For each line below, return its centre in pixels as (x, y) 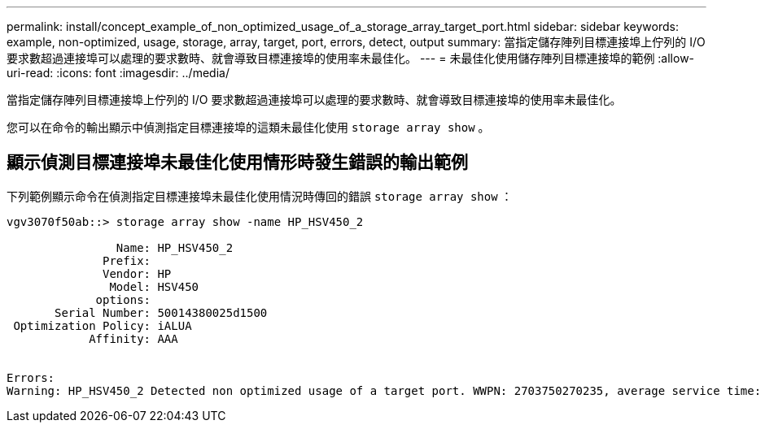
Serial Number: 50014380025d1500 (161, 312)
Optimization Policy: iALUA (103, 325)
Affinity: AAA (133, 338)
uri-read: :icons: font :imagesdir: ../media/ (118, 73)
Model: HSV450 (154, 286)
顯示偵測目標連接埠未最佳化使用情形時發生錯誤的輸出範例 (237, 162)
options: (123, 299)
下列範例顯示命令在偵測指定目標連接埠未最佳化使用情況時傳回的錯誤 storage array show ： (260, 196)
